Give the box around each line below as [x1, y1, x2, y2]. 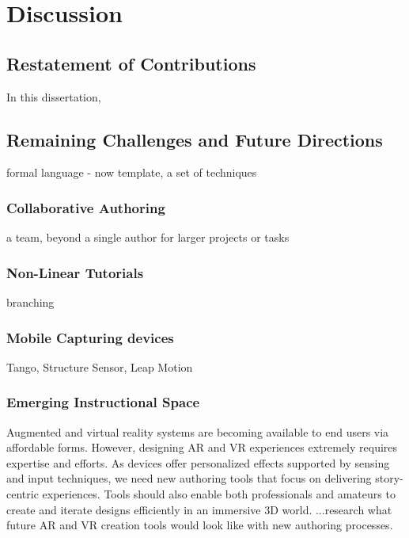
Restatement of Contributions [6, 51, 256, 75]
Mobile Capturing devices [6, 327, 174, 347]
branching [6, 294, 55, 310]
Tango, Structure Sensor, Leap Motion [6, 358, 193, 375]
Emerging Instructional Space [6, 392, 200, 412]
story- [375, 470, 403, 486]
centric [6, 486, 39, 502]
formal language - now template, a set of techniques [6, 164, 257, 181]
